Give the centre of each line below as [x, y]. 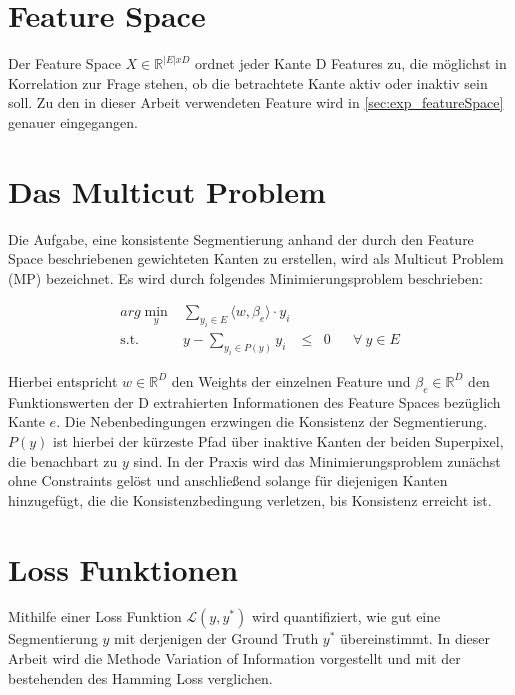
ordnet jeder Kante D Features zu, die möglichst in [351, 63]
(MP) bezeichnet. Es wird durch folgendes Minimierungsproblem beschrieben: [245, 277]
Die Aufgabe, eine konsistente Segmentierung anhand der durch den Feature [241, 238]
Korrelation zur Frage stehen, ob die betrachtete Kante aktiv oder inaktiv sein [248, 82]
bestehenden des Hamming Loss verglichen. [140, 677]
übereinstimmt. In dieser [415, 638]
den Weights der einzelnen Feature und [291, 380]
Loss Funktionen [123, 568]
